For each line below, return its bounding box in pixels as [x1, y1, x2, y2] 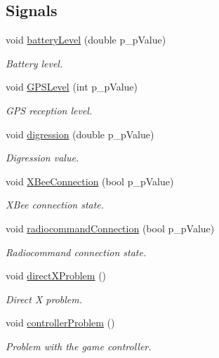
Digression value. [6, 150, 79, 165]
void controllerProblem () [6, 315, 115, 330]
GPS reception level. [6, 102, 93, 117]
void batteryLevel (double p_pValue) [6, 32, 166, 47]
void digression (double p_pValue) [6, 126, 154, 141]
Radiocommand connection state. [6, 244, 147, 259]
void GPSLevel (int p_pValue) [6, 79, 138, 94]
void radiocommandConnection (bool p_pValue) [6, 220, 215, 235]
